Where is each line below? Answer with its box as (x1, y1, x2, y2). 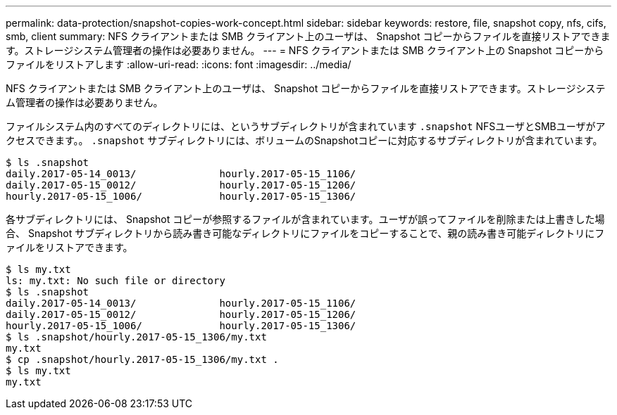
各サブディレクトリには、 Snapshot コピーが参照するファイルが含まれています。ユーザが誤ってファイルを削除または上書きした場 (6, 213, 605, 225)
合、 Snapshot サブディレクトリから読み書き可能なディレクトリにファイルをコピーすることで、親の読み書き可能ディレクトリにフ (6, 227, 605, 239)
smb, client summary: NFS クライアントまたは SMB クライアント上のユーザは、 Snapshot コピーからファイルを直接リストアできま (6, 30, 611, 42)
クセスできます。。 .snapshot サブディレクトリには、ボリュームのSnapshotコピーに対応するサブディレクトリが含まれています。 (6, 134, 603, 146)
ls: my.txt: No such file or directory (6, 275, 225, 286)
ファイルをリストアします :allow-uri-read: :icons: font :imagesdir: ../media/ (6, 58, 351, 70)
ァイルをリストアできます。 (6, 241, 133, 253)
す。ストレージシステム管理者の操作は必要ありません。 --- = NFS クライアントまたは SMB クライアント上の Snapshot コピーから (6, 44, 604, 56)
